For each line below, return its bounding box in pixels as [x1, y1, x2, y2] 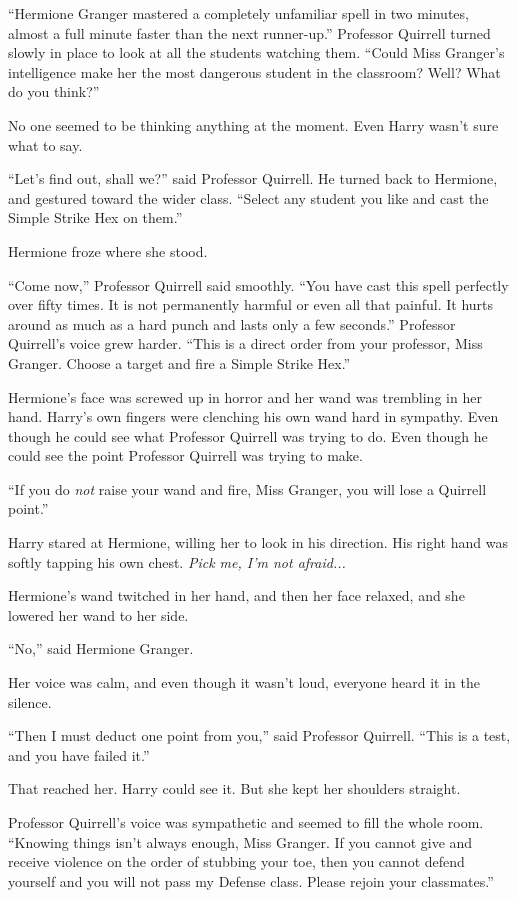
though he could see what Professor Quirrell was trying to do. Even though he [8, 425, 488, 446]
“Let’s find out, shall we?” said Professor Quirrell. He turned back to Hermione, [8, 168, 498, 189]
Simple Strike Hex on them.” [8, 207, 183, 228]
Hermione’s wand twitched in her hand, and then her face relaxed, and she [8, 585, 465, 606]
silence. [8, 691, 52, 712]
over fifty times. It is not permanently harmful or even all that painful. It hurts [8, 294, 494, 315]
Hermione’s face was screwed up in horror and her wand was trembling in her [8, 386, 482, 407]
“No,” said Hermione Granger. [8, 638, 194, 659]
